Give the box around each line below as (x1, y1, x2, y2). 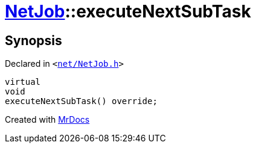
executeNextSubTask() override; (5, 96, 158, 106)
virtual (5, 77, 41, 87)
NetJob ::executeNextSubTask (5, 1, 251, 22)
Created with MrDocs (5, 114, 90, 125)
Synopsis (5, 32, 62, 48)
